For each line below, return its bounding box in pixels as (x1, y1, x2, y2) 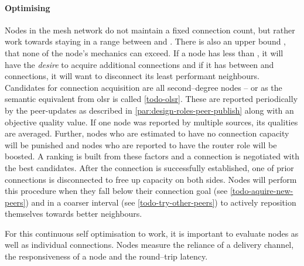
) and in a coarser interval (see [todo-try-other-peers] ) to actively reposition (25, 196, 296, 208)
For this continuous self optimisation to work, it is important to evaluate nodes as (5, 227, 299, 239)
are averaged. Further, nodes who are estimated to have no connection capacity (5, 127, 289, 139)
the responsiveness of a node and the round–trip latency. (5, 250, 208, 262)
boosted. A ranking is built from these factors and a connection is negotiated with (5, 150, 299, 162)
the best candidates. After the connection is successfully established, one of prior (5, 161, 294, 173)
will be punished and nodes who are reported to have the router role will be (5, 138, 277, 151)
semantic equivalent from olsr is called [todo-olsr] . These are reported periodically (5, 93, 298, 105)
